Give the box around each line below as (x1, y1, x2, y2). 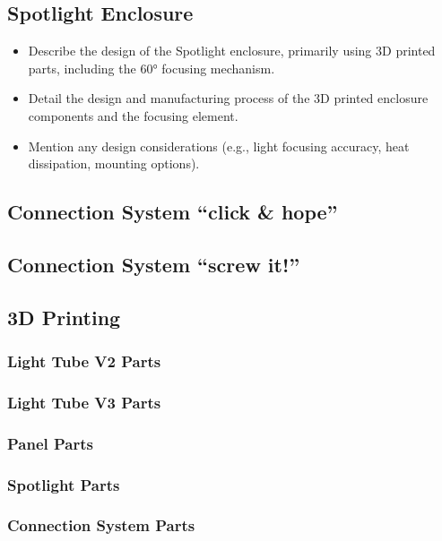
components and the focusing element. (28, 106, 238, 125)
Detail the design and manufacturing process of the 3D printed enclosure (28, 89, 429, 107)
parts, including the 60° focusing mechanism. (28, 58, 275, 77)
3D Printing (7, 303, 121, 331)
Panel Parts (7, 432, 94, 454)
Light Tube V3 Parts (7, 391, 161, 413)
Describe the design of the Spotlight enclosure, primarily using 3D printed (28, 41, 436, 60)
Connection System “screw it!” (7, 250, 300, 278)
